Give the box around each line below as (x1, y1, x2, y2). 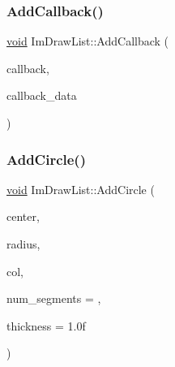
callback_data (6, 87, 77, 104)
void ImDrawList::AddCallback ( (6, 32, 169, 50)
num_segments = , (6, 290, 101, 307)
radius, (6, 235, 41, 252)
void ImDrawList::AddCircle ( (6, 180, 155, 197)
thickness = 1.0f (6, 317, 86, 334)
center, (6, 208, 40, 225)
